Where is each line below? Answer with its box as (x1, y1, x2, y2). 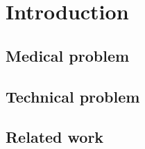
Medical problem (6, 44, 130, 66)
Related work (6, 126, 104, 148)
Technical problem (6, 85, 140, 107)
